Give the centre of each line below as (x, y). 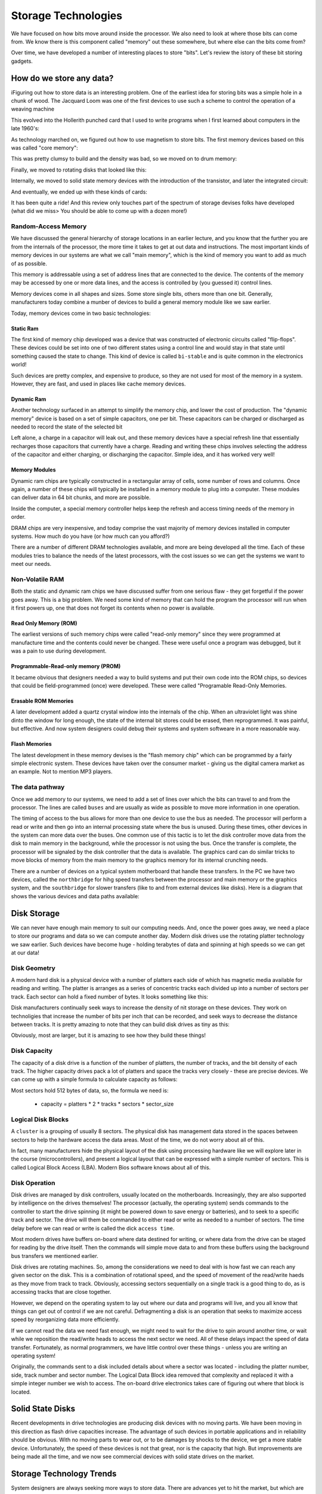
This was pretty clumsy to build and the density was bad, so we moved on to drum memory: (124, 159)
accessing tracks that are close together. (61, 1292)
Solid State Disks (43, 1409)
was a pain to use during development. (59, 651)
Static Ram (25, 328)
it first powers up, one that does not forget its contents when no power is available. (113, 608)
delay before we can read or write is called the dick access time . (93, 1228)
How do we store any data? (62, 78)
